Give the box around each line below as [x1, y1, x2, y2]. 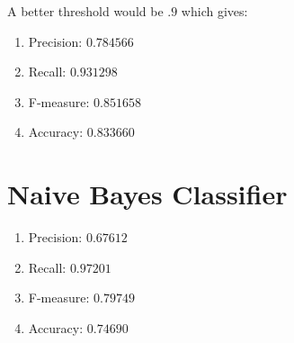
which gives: [181, 2, 248, 20]
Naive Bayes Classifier [7, 176, 288, 212]
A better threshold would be [7, 2, 164, 20]
